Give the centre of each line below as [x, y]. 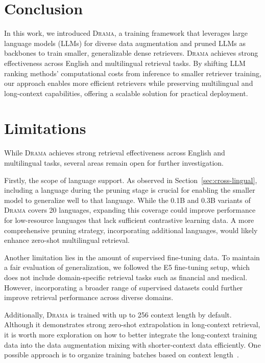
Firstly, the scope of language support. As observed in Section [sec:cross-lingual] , [131, 180]
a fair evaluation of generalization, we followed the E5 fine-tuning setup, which [127, 267]
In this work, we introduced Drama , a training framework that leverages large [126, 33]
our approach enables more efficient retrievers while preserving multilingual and [129, 83]
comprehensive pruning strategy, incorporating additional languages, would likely [131, 230]
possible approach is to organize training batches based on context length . [122, 355]
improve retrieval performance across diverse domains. [89, 297]
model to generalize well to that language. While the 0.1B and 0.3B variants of [127, 200]
